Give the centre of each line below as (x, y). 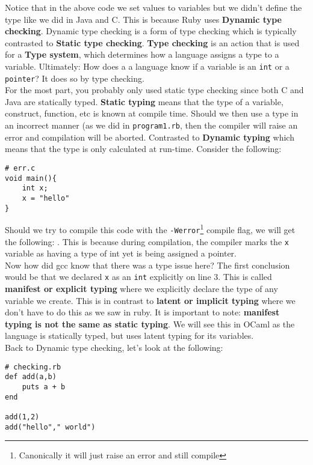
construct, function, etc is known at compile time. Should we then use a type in (152, 113)
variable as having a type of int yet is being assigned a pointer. (121, 253)
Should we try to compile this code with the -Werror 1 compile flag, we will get (150, 229)
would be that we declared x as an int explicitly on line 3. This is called (138, 277)
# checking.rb (33, 367)
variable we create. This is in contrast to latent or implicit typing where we (150, 300)
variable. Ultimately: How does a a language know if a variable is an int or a (147, 66)
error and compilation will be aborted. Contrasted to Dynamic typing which (150, 137)
